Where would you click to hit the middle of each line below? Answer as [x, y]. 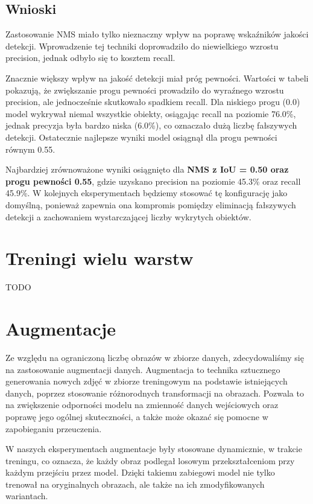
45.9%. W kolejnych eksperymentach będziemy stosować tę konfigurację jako [147, 193]
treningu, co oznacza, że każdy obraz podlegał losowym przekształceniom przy [150, 460]
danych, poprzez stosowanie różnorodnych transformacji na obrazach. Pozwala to [155, 393]
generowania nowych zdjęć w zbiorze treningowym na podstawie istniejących [147, 381]
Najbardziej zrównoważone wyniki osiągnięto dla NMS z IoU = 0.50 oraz [147, 169]
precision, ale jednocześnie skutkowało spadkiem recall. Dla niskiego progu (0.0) [153, 102]
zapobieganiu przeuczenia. [54, 428]
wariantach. [27, 496]
